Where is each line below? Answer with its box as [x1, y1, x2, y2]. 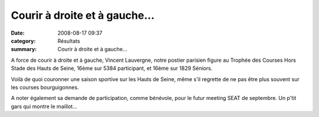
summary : [11, 46, 37, 53]
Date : [11, 29, 25, 36]
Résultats [57, 37, 80, 44]
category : [11, 37, 36, 44]
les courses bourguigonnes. [11, 83, 79, 91]
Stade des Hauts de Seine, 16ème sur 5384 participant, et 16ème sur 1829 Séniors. [11, 65, 213, 72]
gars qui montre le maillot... [11, 103, 77, 110]
